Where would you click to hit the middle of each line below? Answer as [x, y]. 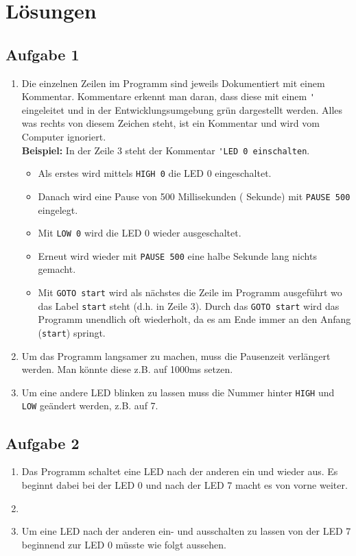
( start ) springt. [72, 332]
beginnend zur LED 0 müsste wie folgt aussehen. [124, 544]
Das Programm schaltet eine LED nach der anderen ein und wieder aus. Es [180, 471]
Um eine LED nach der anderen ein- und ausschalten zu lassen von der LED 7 [186, 531]
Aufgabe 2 [43, 443]
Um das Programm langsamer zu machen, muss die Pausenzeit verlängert [176, 355]
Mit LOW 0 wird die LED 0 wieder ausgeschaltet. [140, 233]
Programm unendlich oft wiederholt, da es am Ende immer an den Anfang [194, 319]
